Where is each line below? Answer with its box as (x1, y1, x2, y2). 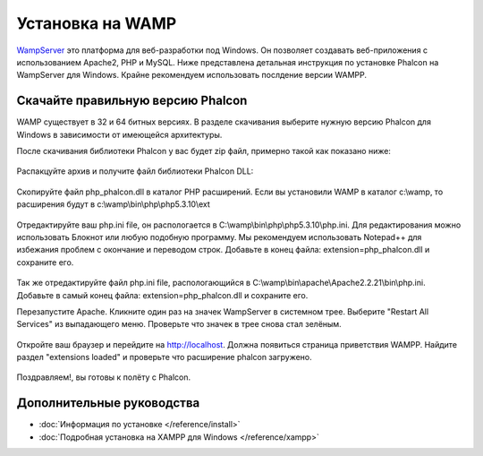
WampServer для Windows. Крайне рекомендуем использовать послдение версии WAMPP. (16, 70, 367, 81)
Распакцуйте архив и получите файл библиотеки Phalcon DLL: (16, 166, 254, 176)
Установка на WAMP (16, 13, 177, 33)
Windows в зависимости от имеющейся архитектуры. (16, 129, 223, 140)
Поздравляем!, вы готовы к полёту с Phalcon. (16, 372, 191, 383)
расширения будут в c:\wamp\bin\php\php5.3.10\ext (16, 199, 210, 210)
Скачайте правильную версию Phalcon (16, 93, 248, 108)
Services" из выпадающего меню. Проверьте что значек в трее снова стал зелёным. (16, 319, 342, 330)
